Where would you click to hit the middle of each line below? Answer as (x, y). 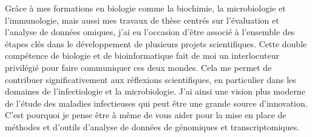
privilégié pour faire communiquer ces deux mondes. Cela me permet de (138, 67)
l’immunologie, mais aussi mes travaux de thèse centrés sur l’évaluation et (142, 20)
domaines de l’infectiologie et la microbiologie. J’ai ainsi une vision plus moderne (155, 91)
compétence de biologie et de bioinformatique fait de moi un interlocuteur (142, 55)
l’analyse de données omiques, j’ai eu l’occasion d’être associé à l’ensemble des (150, 32)
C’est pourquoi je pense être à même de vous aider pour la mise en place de (146, 115)
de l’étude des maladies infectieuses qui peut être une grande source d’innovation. (156, 103)
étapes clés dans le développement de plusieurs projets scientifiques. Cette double (156, 43)
